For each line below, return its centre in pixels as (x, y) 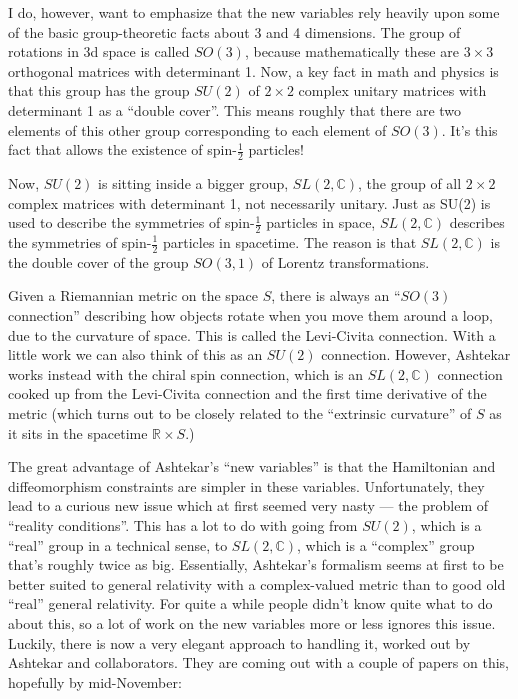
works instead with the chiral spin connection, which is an (186, 373)
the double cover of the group (98, 261)
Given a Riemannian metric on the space (133, 295)
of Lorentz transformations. (345, 261)
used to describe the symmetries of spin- (131, 222)
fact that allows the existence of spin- (122, 149)
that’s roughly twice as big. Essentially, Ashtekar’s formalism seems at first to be (256, 564)
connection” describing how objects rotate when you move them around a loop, (250, 315)
